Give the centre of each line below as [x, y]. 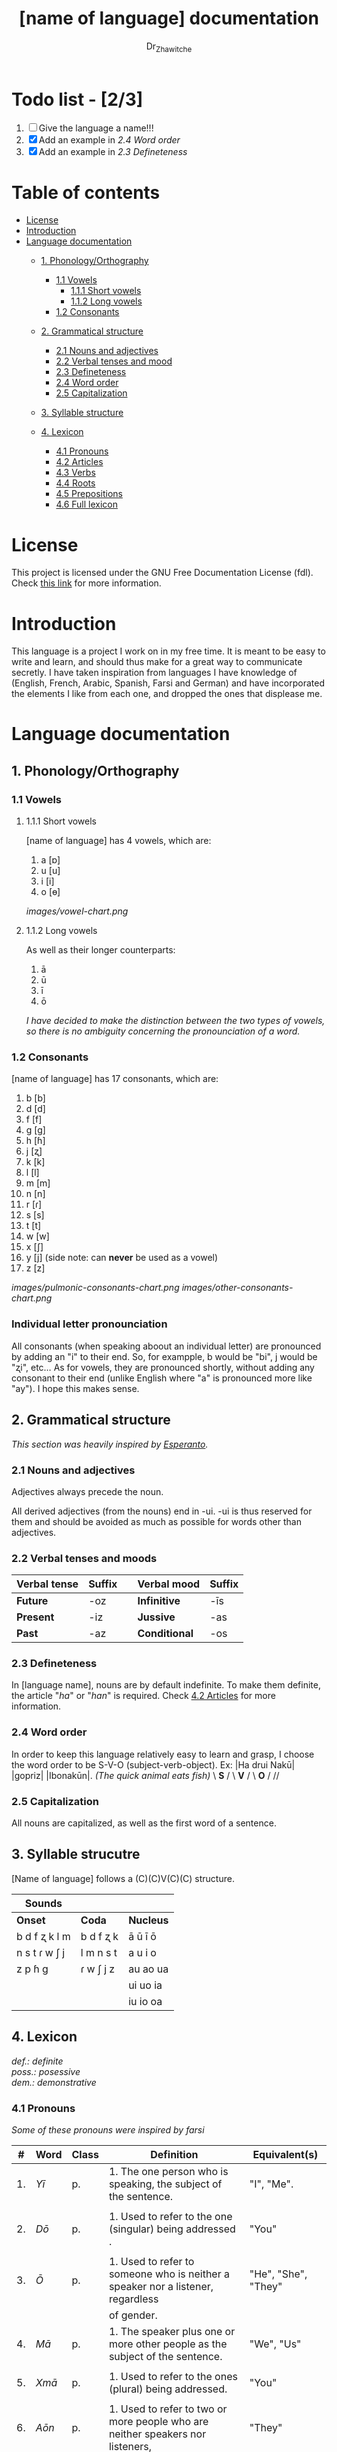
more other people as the [168, 2344]
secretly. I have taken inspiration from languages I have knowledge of [154, 673]
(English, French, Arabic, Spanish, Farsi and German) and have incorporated [168, 683]
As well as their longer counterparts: [100, 950]
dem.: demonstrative [54, 2082]
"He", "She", [278, 2274]
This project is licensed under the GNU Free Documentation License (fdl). [162, 573]
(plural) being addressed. [168, 2389]
